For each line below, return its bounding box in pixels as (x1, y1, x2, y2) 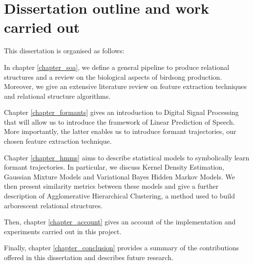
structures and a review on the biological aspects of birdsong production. (4, 71, 222, 82)
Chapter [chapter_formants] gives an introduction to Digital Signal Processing (4, 107, 239, 117)
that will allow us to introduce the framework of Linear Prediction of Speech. (4, 116, 235, 127)
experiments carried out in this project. (4, 226, 122, 236)
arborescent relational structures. (4, 200, 103, 210)
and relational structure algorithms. (4, 90, 111, 101)
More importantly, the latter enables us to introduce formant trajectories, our (4, 126, 236, 136)
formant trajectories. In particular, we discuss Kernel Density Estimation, (4, 162, 225, 172)
